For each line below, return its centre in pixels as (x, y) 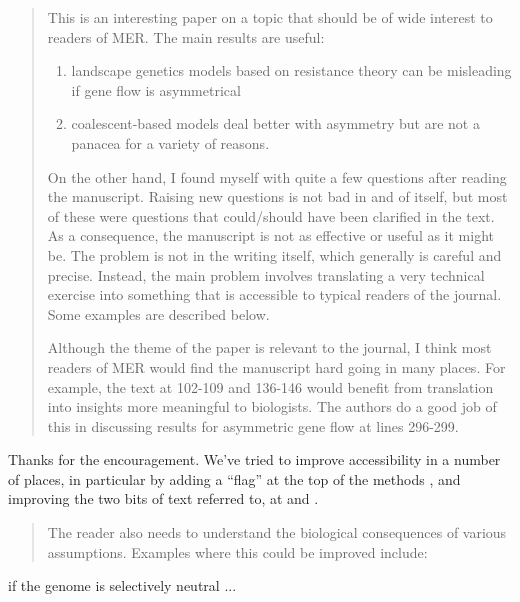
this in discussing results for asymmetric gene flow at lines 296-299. (253, 425)
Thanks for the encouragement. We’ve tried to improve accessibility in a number (254, 459)
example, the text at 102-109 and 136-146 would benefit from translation (270, 386)
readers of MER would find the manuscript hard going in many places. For (276, 366)
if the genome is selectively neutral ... (122, 585)
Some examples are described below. (158, 313)
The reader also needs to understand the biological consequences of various (277, 532)
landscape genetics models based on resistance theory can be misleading (291, 70)
